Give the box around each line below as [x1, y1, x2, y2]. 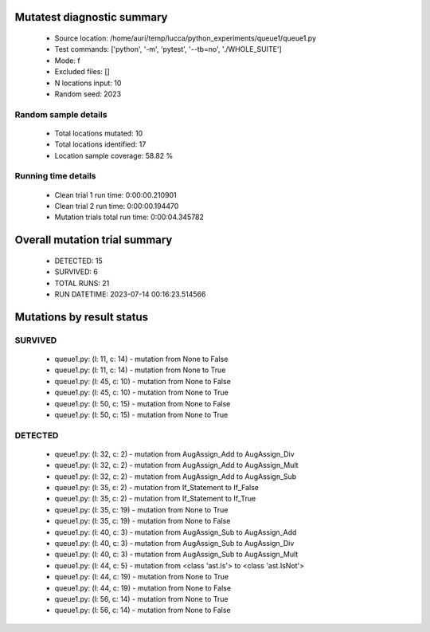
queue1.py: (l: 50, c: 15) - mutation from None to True [54, 410, 229, 419]
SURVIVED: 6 [54, 267, 99, 277]
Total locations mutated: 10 [54, 128, 143, 138]
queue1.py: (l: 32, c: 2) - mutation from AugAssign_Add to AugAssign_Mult [54, 461, 299, 470]
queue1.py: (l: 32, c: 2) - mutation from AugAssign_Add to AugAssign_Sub [54, 471, 297, 481]
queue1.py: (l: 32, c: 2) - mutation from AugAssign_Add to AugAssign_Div [54, 449, 295, 458]
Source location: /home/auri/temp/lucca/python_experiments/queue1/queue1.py [54, 33, 317, 43]
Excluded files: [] [54, 67, 111, 77]
